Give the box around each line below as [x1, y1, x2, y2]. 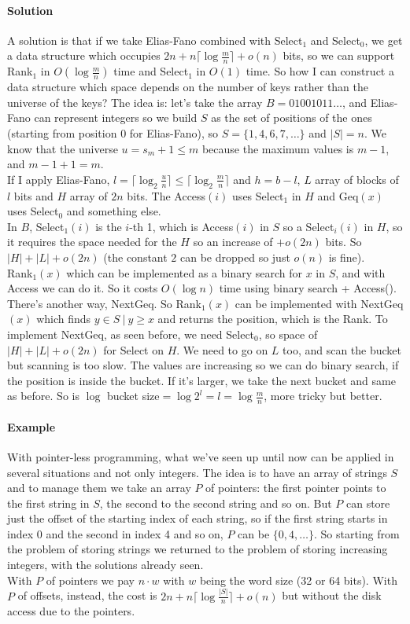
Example [7, 418, 56, 435]
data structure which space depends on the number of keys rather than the [7, 79, 369, 95]
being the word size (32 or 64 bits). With [199, 571, 397, 588]
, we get [364, 31, 403, 48]
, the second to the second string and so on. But [99, 494, 332, 511]
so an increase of [193, 233, 273, 250]
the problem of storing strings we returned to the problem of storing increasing [7, 541, 388, 557]
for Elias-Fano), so [129, 125, 219, 141]
